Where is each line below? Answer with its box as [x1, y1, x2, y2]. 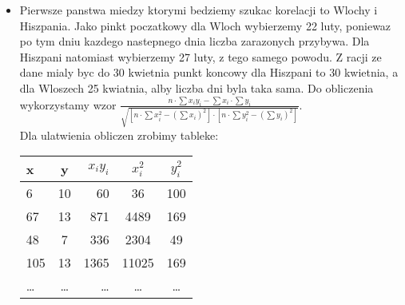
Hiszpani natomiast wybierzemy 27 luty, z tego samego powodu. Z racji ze [19, 48, 382, 65]
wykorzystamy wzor [19, 96, 117, 113]
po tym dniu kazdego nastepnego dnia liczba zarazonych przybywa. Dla [19, 33, 370, 50]
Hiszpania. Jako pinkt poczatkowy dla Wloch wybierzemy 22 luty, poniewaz [19, 17, 391, 34]
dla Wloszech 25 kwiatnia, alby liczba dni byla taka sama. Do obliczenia [19, 79, 374, 96]
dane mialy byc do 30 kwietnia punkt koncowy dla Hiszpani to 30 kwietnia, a [19, 64, 399, 81]
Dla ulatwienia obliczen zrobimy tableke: [19, 126, 219, 143]
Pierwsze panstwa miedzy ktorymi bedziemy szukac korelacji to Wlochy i [19, 2, 378, 18]
